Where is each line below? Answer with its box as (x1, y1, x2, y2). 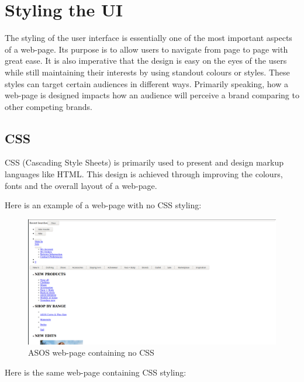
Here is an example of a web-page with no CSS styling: (5, 199, 202, 211)
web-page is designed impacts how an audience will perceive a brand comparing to (5, 89, 299, 101)
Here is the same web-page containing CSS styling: (5, 366, 186, 378)
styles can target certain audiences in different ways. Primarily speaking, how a (5, 77, 288, 90)
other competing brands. (5, 100, 92, 112)
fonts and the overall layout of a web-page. (5, 179, 157, 191)
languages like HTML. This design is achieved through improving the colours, (5, 168, 283, 180)
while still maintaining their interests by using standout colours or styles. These (5, 66, 290, 78)
